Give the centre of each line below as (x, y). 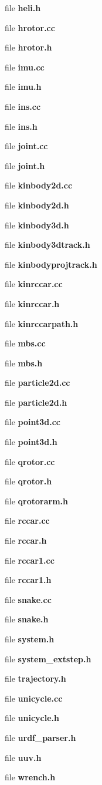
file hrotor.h (28, 47)
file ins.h (21, 126)
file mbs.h (24, 363)
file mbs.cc (25, 343)
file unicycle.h (32, 718)
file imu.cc (25, 67)
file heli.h (23, 8)
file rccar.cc (27, 520)
